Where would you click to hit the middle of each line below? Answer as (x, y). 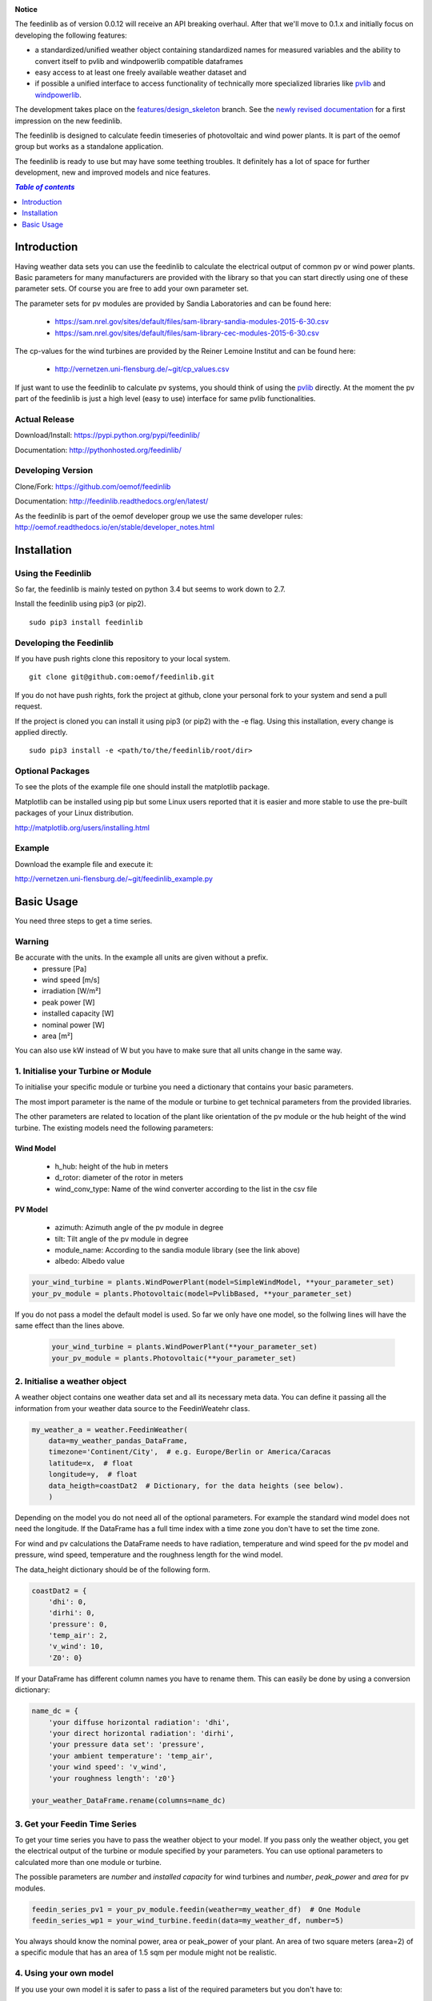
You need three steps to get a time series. (84, 921)
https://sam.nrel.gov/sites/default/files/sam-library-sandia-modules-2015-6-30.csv (192, 322)
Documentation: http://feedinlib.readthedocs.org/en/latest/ (112, 501)
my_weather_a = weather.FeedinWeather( (110, 1430)
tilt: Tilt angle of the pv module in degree (122, 1239)
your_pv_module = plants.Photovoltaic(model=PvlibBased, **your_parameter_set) (192, 1293)
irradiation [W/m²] (72, 991)
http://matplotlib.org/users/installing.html (82, 828)
